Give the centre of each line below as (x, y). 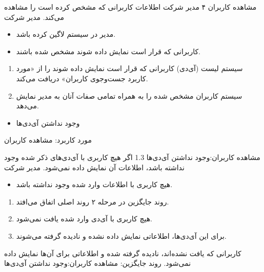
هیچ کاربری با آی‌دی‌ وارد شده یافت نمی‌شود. (84, 219)
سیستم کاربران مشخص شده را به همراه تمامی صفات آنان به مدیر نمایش (129, 95)
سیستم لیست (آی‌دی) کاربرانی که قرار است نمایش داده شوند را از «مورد (129, 68)
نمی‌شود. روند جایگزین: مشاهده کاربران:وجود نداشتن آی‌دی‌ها (98, 263)
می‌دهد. (27, 106)
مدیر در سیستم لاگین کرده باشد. (66, 34)
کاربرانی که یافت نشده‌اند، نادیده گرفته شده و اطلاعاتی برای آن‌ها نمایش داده (123, 253)
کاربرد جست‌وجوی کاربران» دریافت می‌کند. (82, 78)
